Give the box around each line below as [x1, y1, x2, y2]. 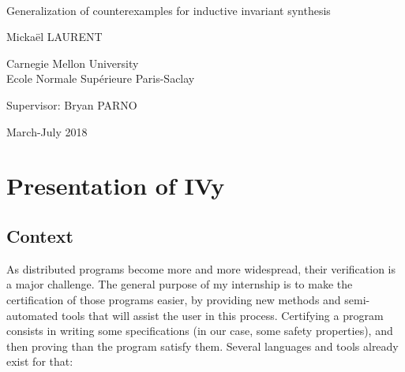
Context [6, 223, 73, 247]
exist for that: [6, 353, 73, 370]
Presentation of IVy [6, 169, 225, 202]
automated [6, 307, 58, 323]
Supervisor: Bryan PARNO [6, 96, 137, 113]
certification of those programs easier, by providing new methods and [6, 291, 341, 307]
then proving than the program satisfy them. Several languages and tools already [6, 337, 399, 354]
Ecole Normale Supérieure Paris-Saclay [6, 70, 195, 87]
